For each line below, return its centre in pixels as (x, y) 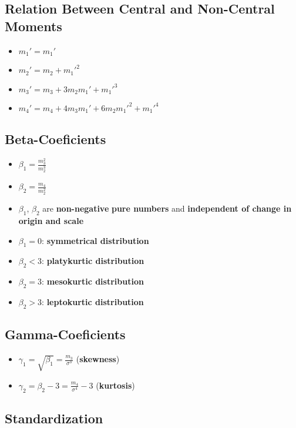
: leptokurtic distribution (93, 302)
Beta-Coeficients (55, 138)
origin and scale (51, 221)
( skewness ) (98, 359)
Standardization (54, 418)
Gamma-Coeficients (65, 334)
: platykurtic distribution (93, 261)
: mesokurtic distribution (93, 281)
